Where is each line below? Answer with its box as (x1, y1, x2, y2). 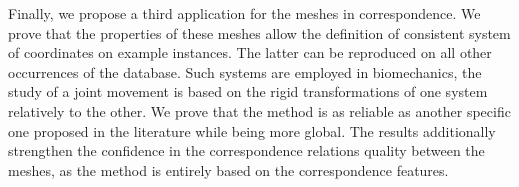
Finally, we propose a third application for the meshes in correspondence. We (8, 3, 481, 23)
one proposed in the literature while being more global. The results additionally (8, 120, 496, 141)
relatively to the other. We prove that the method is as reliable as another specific (8, 100, 511, 121)
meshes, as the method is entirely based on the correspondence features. (8, 159, 449, 180)
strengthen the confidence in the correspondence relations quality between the (8, 140, 485, 161)
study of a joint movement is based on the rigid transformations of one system (8, 81, 488, 102)
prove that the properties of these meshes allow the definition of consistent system (8, 22, 511, 43)
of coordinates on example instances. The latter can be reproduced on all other (8, 42, 492, 63)
